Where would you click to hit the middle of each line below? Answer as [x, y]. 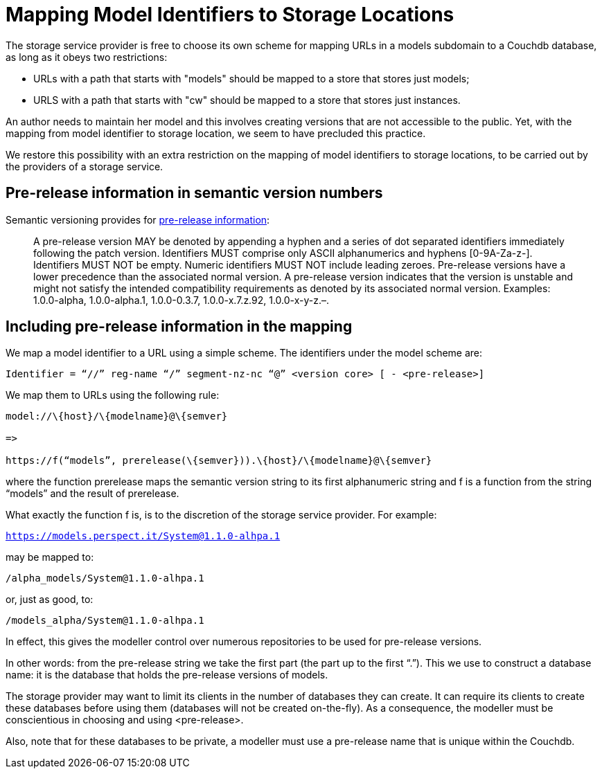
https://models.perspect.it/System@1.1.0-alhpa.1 [143, 536]
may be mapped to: [50, 557]
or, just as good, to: [50, 600]
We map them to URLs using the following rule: [113, 395]
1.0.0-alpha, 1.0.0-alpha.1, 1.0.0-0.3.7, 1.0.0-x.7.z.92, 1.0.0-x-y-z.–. [182, 300]
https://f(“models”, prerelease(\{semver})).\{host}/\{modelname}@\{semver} [219, 461]
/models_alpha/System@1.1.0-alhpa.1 [105, 621]
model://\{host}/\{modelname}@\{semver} [117, 416]
